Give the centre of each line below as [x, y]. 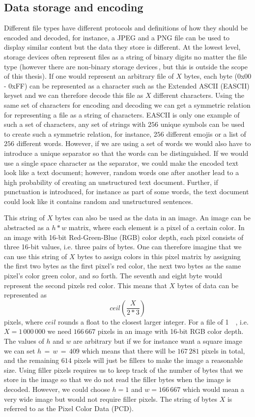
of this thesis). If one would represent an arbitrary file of [89, 76]
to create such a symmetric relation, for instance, [78, 134]
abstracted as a [27, 227]
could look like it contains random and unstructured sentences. [99, 201]
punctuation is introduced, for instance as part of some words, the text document [127, 192]
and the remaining [32, 360]
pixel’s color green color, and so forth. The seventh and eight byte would [113, 276]
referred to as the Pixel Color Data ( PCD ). [69, 408]
